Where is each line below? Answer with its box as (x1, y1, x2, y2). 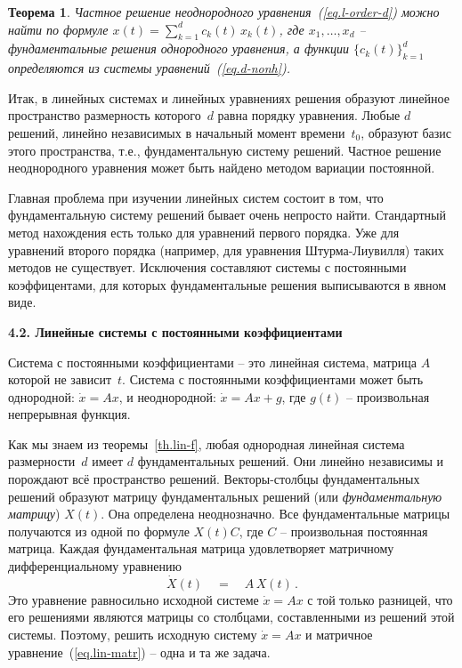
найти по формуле (8, 20, 109, 38)
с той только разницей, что (307, 590, 453, 608)
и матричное (305, 625, 373, 644)
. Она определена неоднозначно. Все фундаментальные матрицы (101, 504, 450, 523)
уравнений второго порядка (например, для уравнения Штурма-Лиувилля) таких (8, 240, 444, 259)
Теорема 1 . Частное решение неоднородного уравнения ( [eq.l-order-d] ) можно (8, 3, 440, 20)
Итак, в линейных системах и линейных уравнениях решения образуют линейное (8, 88, 450, 107)
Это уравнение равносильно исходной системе (8, 590, 259, 608)
